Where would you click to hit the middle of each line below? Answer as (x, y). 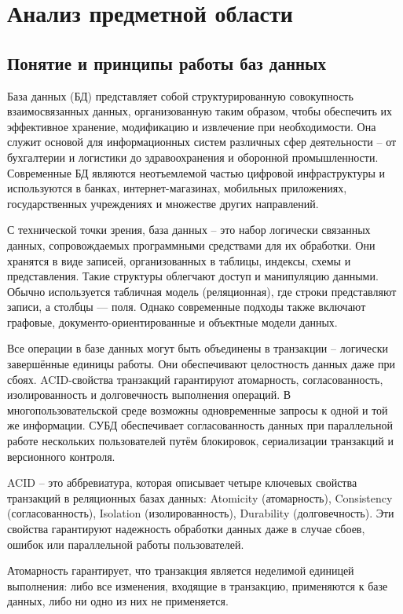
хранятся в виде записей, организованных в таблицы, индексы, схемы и (179, 260)
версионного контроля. (61, 456)
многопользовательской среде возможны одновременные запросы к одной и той (198, 409)
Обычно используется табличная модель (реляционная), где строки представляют (202, 291)
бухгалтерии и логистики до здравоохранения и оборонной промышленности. (193, 157)
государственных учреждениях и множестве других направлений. (163, 203)
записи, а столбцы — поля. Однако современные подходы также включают (187, 307)
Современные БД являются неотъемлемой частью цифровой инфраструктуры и (196, 172)
